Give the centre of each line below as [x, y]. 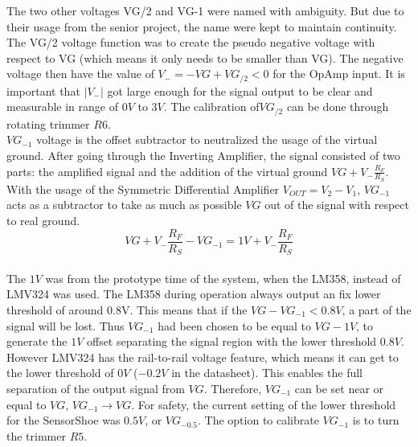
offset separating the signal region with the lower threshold [232, 341]
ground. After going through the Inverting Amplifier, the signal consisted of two [203, 156]
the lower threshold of [60, 373]
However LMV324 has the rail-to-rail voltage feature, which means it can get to [203, 357]
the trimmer [36, 435]
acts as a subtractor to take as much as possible [124, 205]
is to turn [376, 420]
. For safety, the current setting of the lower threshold [264, 404]
